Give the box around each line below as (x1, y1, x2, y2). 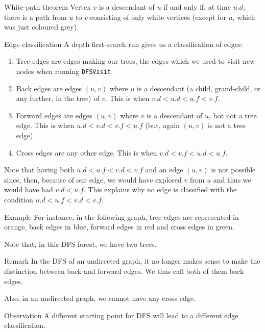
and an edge (145, 164, 183, 175)
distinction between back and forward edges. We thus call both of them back (4, 265, 244, 276)
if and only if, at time (163, 2, 231, 12)
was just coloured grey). (4, 21, 79, 32)
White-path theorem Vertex (4, 2, 91, 12)
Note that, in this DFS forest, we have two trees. (4, 238, 157, 249)
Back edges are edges (16, 83, 82, 93)
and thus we (213, 174, 251, 185)
